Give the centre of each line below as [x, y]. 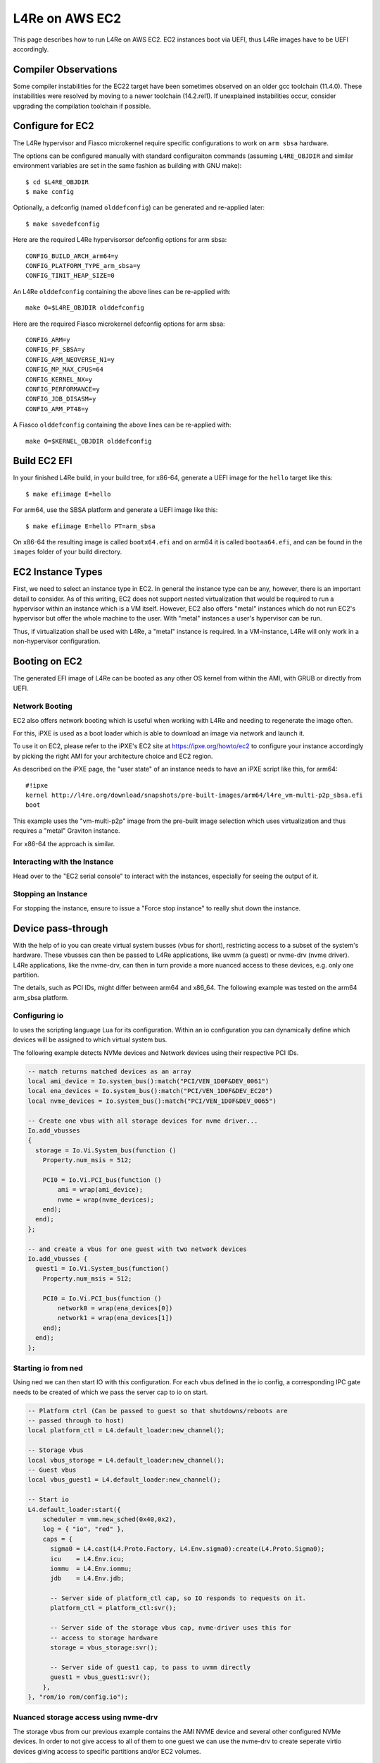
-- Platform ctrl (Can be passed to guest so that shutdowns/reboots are [158, 1411]
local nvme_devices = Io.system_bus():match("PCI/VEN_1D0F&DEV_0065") [152, 1101]
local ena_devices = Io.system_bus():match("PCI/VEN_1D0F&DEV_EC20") [150, 1091]
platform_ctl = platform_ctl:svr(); [113, 1608]
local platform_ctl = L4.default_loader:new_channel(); [126, 1430]
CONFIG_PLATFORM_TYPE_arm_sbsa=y [83, 266]
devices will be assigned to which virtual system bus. [90, 1039]
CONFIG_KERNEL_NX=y [59, 379]
